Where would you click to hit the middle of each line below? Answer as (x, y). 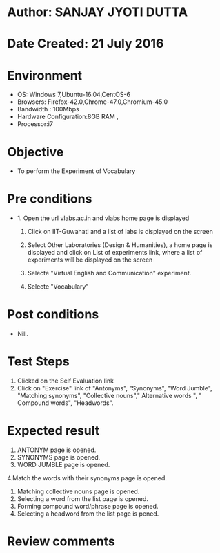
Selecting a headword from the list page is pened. (88, 514)
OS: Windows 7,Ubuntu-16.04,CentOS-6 (74, 95)
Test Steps (39, 362)
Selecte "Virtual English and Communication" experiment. (109, 273)
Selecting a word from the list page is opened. (82, 499)
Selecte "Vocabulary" (58, 287)
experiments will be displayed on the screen (90, 260)
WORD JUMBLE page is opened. (63, 465)
